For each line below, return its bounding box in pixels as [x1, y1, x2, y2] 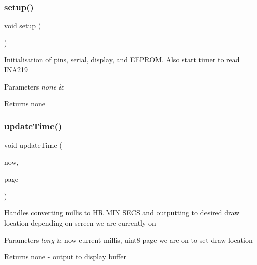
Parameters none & [4, 81, 64, 92]
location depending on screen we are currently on [4, 217, 156, 228]
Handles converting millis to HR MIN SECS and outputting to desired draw [4, 207, 240, 218]
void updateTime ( [4, 140, 62, 150]
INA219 [4, 64, 28, 74]
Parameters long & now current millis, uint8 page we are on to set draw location [4, 234, 253, 245]
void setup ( [4, 20, 41, 31]
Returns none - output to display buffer [4, 251, 126, 262]
